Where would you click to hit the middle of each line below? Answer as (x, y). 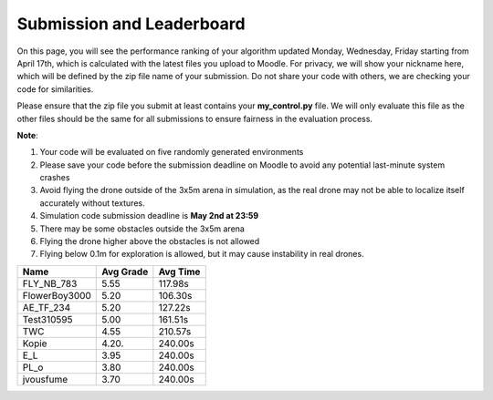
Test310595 (47, 319)
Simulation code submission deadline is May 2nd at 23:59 (149, 216)
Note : (27, 135)
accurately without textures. (92, 203)
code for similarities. (55, 89)
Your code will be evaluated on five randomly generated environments (172, 152)
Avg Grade (125, 272)
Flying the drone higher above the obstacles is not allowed (150, 241)
